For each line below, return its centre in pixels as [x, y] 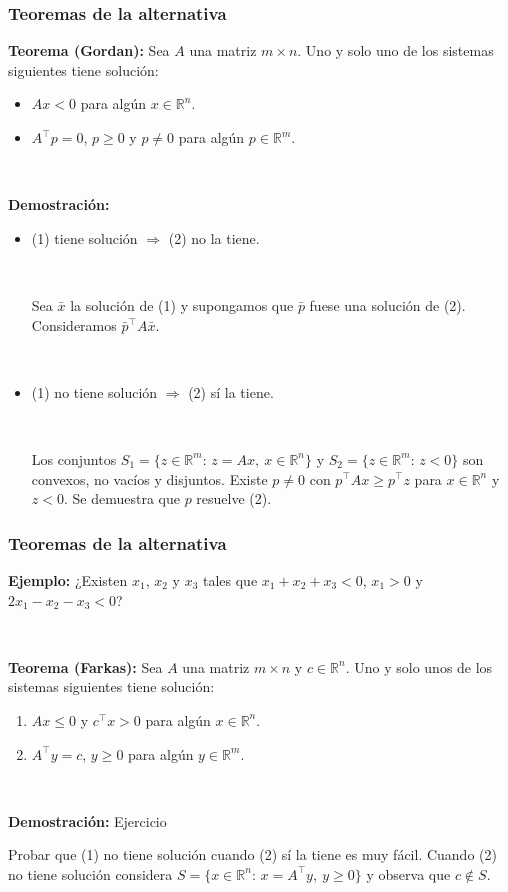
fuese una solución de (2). [387, 304]
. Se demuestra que [121, 498]
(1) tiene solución [84, 237]
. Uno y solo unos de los [419, 666]
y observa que [408, 873]
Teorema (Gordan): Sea [89, 50]
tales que [230, 579]
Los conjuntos [74, 458]
